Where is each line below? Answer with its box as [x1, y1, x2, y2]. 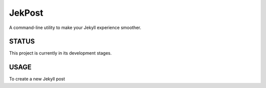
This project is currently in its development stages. [9, 50, 112, 56]
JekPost [9, 7, 44, 18]
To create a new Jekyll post [9, 76, 65, 82]
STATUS [9, 37, 35, 46]
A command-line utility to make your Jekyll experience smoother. [9, 25, 141, 30]
